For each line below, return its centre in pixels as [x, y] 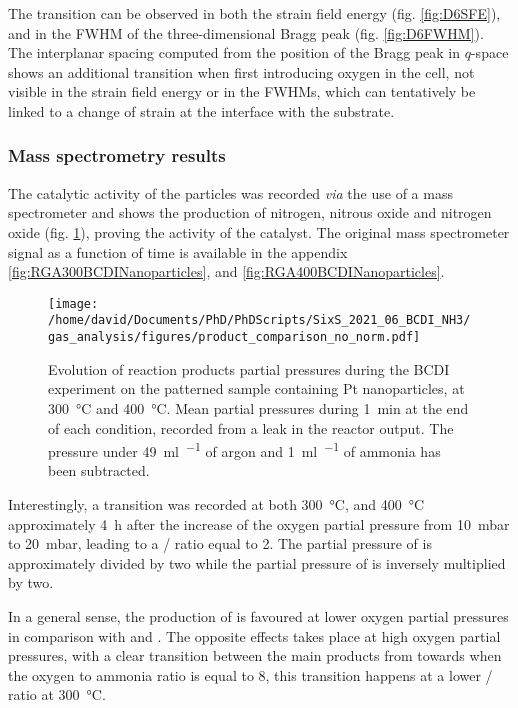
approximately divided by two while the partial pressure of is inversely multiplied [257, 562]
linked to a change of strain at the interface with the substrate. [201, 110]
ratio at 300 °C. [57, 694]
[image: [73, 303]
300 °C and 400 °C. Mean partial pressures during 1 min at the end [258, 407]
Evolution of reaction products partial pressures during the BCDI [249, 368]
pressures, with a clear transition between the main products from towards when [255, 655]
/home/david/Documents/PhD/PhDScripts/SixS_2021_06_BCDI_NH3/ [259, 320]
